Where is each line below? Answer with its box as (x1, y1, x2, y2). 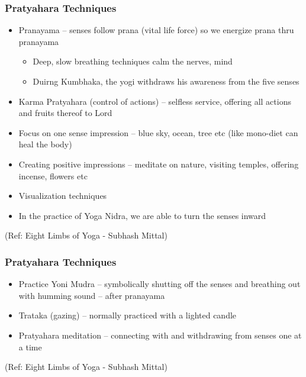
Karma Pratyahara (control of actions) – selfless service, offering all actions (18, 95, 291, 107)
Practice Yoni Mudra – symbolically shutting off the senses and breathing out (18, 278, 301, 290)
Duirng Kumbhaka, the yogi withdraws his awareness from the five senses (33, 75, 299, 87)
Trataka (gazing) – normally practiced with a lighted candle (18, 309, 237, 321)
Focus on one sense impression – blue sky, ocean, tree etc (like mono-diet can (18, 126, 298, 138)
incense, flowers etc (18, 169, 88, 182)
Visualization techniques (18, 189, 107, 202)
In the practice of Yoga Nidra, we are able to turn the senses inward (18, 209, 266, 221)
